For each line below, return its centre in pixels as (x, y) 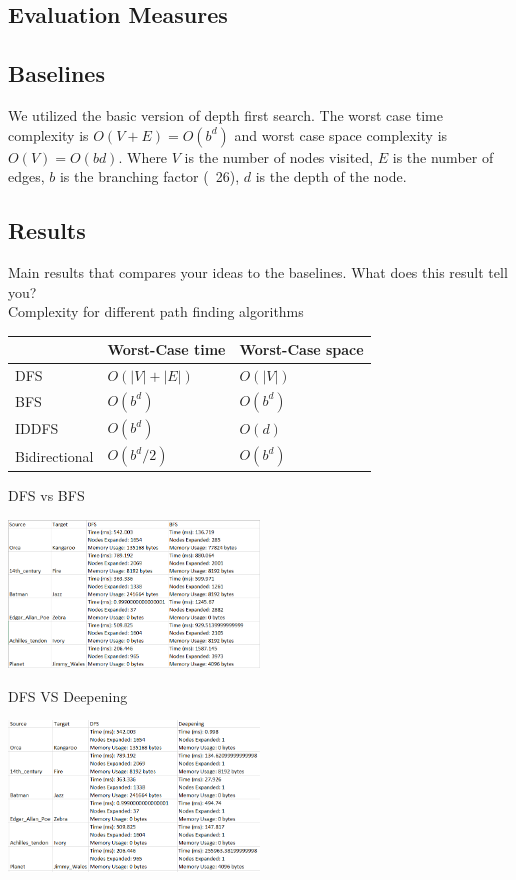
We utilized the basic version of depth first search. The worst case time (225, 114)
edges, (26, 176)
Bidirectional (54, 455)
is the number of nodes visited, (279, 156)
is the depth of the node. (331, 176)
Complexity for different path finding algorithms (156, 311)
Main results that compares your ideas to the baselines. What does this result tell (258, 271)
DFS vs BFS (46, 494)
